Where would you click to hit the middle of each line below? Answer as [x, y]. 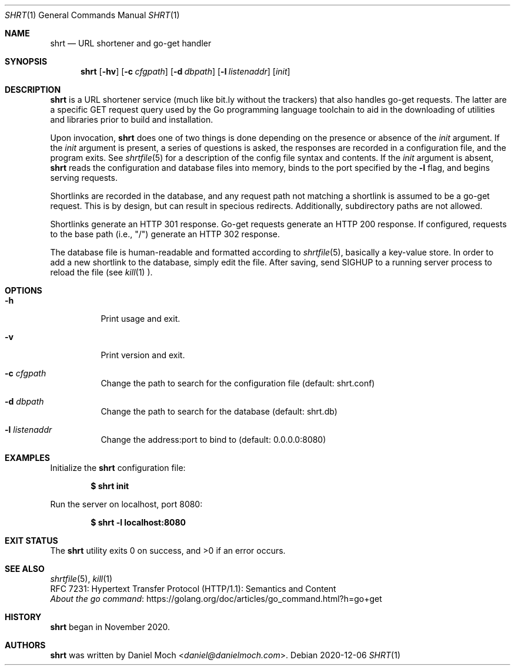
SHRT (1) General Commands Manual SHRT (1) [92, 15]
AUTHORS [25, 645]
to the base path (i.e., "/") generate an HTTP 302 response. [165, 234]
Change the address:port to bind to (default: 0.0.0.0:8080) [213, 440]
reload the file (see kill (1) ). [101, 272]
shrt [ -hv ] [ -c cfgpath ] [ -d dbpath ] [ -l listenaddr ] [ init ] [185, 71]
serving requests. [84, 178]
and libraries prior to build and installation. [132, 119]
